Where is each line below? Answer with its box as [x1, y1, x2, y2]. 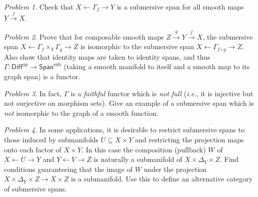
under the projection [144, 163, 207, 174]
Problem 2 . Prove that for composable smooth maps [4, 31, 164, 42]
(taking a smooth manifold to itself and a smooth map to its [64, 61, 250, 72]
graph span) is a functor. [4, 71, 80, 82]
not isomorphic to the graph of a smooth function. [4, 107, 159, 118]
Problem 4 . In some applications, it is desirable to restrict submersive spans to [4, 124, 245, 135]
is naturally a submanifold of [93, 154, 183, 164]
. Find [220, 154, 239, 164]
